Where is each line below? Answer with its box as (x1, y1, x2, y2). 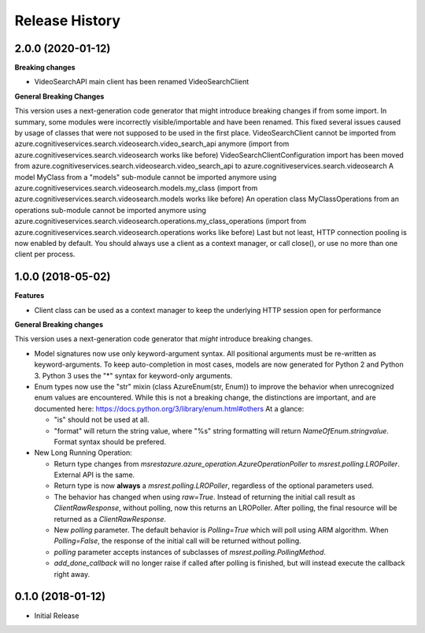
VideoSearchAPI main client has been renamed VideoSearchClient (34, 77, 249, 87)
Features (14, 291, 45, 300)
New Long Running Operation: (34, 448, 133, 457)
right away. (54, 569, 91, 579)
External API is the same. (54, 470, 135, 480)
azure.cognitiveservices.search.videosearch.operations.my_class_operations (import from (14, 217, 307, 226)
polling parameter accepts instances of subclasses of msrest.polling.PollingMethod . (54, 547, 327, 557)
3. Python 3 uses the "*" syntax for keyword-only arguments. (34, 370, 233, 380)
